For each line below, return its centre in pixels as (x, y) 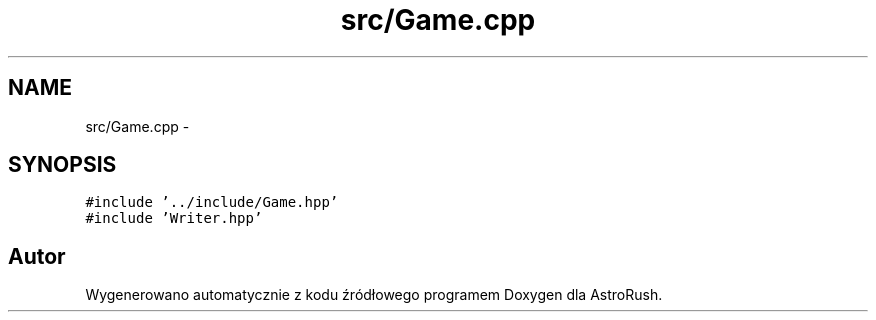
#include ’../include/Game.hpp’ (212, 202)
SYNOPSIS (62, 165)
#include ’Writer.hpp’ (174, 218)
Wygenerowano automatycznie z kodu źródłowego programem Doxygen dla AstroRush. (374, 295)
